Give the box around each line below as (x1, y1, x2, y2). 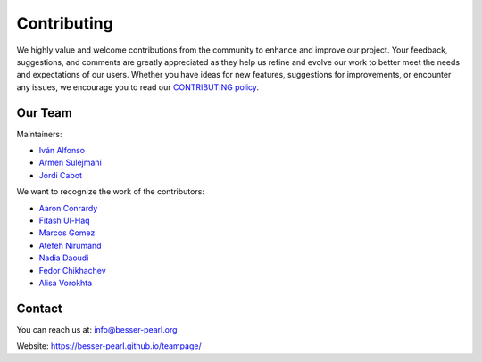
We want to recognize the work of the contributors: (16, 186, 205, 197)
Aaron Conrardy (38, 202, 98, 213)
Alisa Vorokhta (38, 277, 93, 288)
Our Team (16, 105, 73, 120)
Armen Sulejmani (38, 157, 102, 169)
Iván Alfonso (38, 145, 85, 156)
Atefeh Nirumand (38, 240, 102, 251)
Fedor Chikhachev (38, 265, 106, 276)
